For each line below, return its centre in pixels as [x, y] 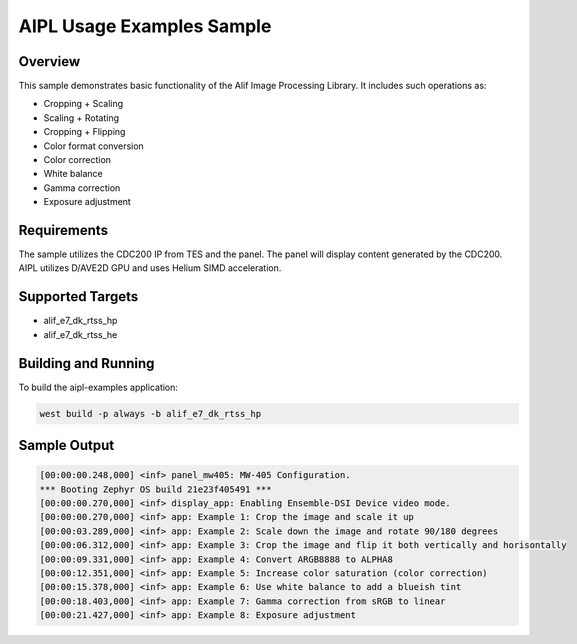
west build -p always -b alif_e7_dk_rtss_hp [150, 413]
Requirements [63, 230]
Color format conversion [93, 146]
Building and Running [86, 363]
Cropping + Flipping [84, 132]
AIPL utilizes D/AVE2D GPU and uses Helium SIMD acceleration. [150, 268]
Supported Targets [78, 296]
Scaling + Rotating [81, 117]
